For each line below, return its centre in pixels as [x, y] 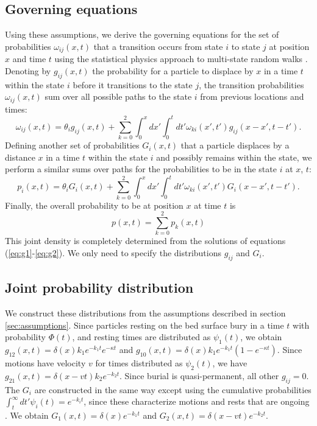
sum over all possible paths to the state [118, 96]
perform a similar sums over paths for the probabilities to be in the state [141, 169]
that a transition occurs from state [158, 46]
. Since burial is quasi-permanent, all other [199, 375]
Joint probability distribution [99, 288]
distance [20, 157]
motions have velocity [45, 363]
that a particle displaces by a [235, 145]
